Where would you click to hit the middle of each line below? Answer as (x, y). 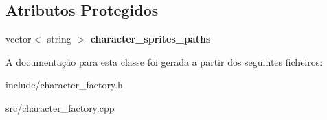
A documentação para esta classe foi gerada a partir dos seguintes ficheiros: (164, 61)
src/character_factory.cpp (60, 107)
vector (19, 39)
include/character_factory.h (64, 85)
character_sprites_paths (150, 39)
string (59, 39)
